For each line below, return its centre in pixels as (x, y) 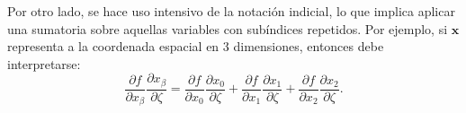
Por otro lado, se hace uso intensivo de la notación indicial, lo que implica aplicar (231, 11)
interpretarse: (44, 63)
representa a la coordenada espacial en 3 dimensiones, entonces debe (196, 46)
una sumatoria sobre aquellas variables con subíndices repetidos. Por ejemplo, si (228, 28)
